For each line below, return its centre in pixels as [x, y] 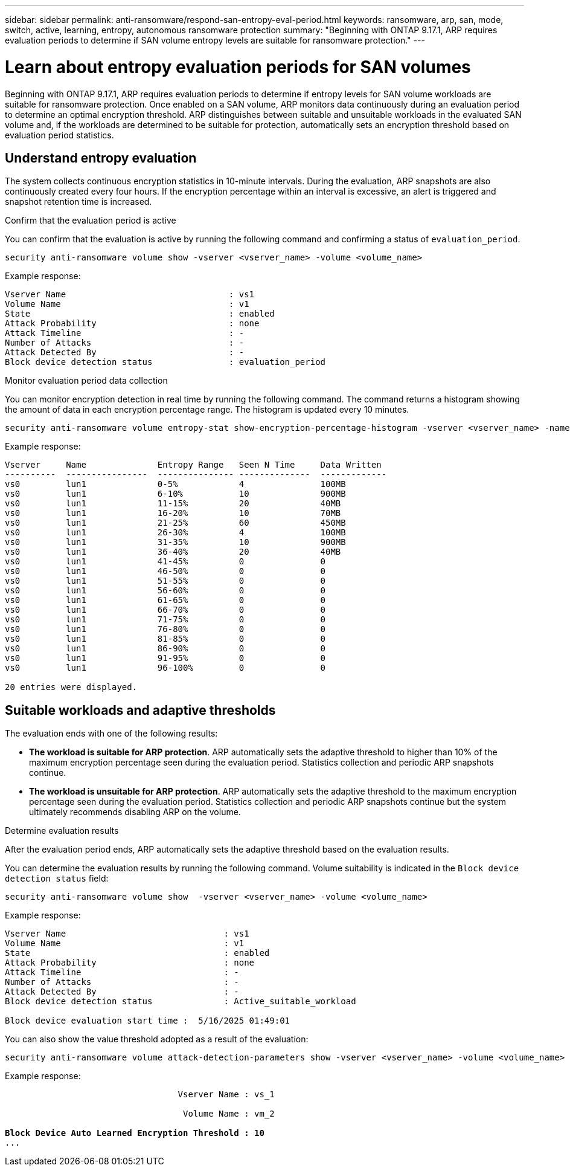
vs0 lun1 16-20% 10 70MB [173, 513]
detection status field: [57, 879]
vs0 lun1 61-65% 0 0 [165, 600]
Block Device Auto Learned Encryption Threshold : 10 [135, 1133]
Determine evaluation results [62, 831]
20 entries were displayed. [71, 687]
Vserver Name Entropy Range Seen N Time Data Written [193, 465]
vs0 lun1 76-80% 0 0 [165, 629]
